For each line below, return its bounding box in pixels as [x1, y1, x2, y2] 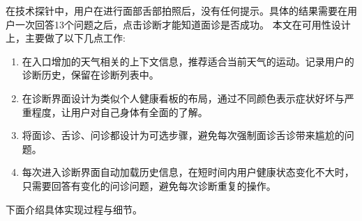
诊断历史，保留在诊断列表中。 [22, 67, 159, 82]
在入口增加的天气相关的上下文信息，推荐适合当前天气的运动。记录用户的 [22, 54, 354, 68]
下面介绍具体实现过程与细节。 [6, 202, 142, 216]
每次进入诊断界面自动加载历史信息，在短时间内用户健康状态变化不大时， [22, 165, 354, 179]
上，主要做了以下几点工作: [6, 31, 126, 45]
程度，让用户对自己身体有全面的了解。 [31, 104, 208, 119]
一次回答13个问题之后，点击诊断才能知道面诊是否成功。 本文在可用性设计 [15, 17, 351, 31]
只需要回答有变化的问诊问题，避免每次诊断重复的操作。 [22, 178, 276, 193]
